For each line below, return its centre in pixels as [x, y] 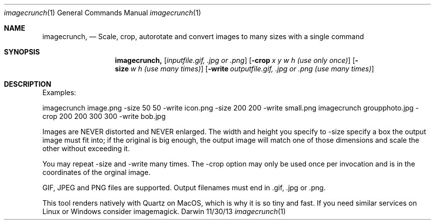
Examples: [59, 92]
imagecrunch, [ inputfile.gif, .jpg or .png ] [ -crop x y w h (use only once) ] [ [235, 60]
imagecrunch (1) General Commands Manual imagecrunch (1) [103, 13]
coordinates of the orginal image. [96, 172]
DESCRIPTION [28, 84]
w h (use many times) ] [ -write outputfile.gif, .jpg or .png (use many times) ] [252, 69]
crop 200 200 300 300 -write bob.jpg [104, 116]
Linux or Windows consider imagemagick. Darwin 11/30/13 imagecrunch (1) [164, 211]
